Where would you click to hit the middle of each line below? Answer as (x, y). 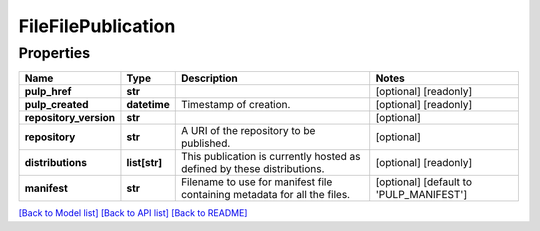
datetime (148, 105)
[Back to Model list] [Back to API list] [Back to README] (133, 213)
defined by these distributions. (252, 169)
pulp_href (48, 92)
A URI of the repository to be (248, 131)
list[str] (144, 163)
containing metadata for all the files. (265, 195)
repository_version (70, 118)
